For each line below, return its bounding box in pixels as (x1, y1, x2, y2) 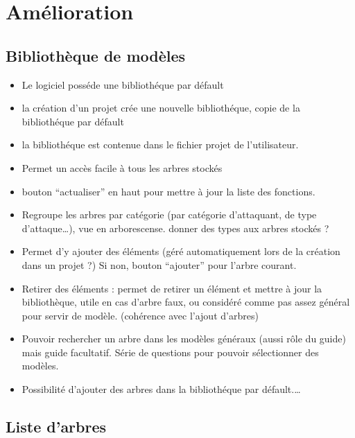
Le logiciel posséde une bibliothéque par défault (21, 77, 224, 91)
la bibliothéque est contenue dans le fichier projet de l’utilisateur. (21, 137, 299, 152)
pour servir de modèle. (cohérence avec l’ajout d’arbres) (21, 308, 259, 322)
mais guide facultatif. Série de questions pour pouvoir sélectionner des (21, 344, 319, 359)
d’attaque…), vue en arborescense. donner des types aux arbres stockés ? (21, 220, 329, 235)
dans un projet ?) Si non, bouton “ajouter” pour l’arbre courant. (21, 257, 297, 272)
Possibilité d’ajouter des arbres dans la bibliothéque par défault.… (21, 382, 301, 396)
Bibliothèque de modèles (6, 44, 186, 66)
